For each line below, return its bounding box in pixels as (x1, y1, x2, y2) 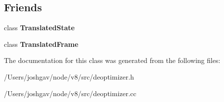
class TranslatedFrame (4, 39, 79, 49)
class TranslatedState (4, 22, 75, 33)
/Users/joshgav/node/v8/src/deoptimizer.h (4, 71, 134, 82)
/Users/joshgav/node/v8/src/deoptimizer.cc (4, 88, 137, 98)
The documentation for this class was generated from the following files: (4, 55, 221, 65)
